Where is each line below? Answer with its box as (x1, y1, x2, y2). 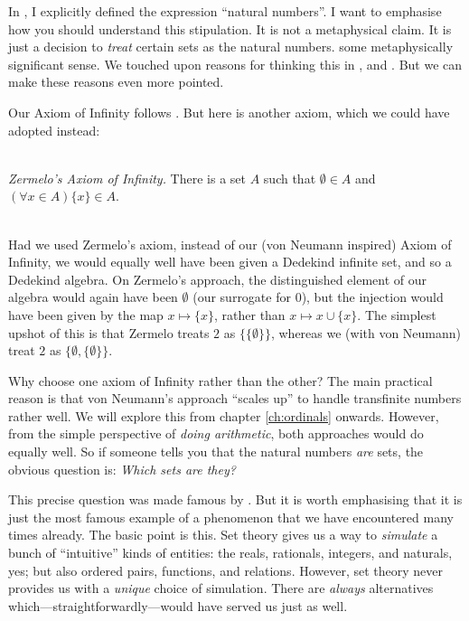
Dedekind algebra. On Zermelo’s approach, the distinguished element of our (8, 269, 427, 288)
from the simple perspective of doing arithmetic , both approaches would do (8, 424, 424, 443)
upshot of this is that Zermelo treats (8, 323, 210, 342)
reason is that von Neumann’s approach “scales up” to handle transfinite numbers (8, 389, 462, 408)
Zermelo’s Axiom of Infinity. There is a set (8, 168, 246, 187)
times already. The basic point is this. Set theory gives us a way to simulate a (8, 525, 438, 544)
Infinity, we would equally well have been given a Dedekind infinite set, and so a (8, 252, 452, 271)
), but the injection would (301, 287, 444, 306)
